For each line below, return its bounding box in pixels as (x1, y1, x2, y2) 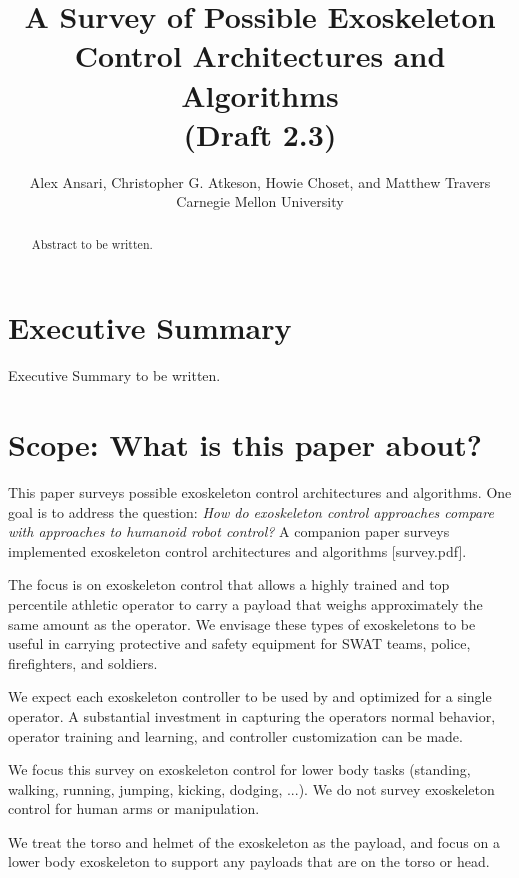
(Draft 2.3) (183, 113, 337, 154)
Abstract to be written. (31, 235, 153, 252)
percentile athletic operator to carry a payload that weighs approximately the (8, 593, 483, 614)
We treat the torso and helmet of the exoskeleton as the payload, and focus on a (8, 831, 500, 852)
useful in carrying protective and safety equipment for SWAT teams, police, (8, 633, 471, 654)
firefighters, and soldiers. (8, 652, 158, 673)
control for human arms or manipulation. (8, 798, 260, 819)
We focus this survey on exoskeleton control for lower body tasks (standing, (8, 759, 471, 780)
